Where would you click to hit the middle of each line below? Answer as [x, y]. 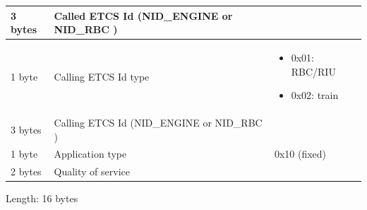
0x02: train [315, 95]
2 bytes [26, 171]
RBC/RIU [313, 71]
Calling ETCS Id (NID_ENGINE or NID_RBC [158, 122]
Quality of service [92, 171]
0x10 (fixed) [300, 154]
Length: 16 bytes [42, 198]
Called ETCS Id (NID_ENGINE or [143, 15]
